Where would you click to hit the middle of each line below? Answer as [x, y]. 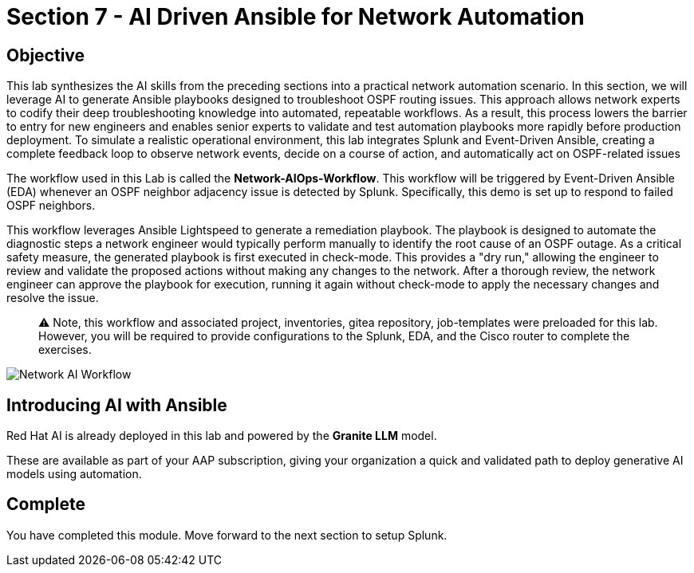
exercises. [65, 350]
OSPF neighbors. [51, 206]
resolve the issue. [53, 298]
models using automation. [74, 474]
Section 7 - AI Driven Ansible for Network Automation [296, 17]
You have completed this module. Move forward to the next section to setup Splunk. [227, 535]
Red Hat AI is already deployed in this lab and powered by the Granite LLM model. [222, 436]
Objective [46, 55]
